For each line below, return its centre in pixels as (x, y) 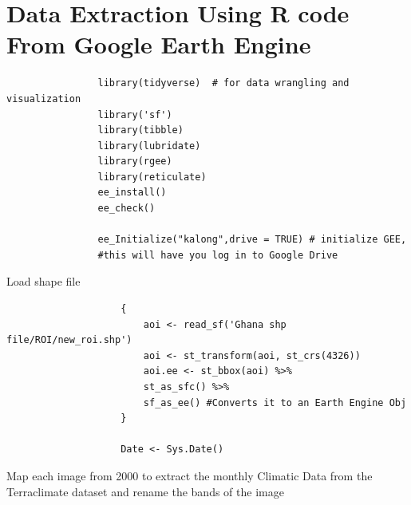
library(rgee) (135, 162)
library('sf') (135, 114)
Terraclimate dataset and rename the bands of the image (145, 491)
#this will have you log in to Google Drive (218, 255)
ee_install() (132, 193)
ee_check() (126, 209)
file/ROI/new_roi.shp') (69, 340)
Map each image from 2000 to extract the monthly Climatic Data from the (190, 475)
